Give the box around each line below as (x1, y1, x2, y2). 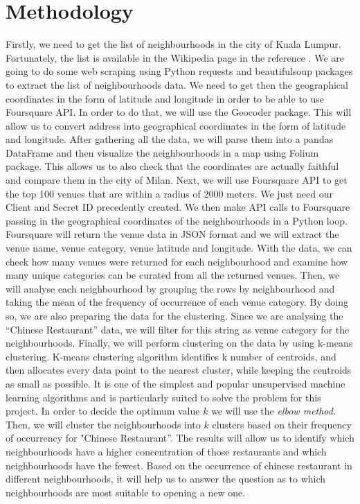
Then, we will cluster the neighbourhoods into (6, 417, 201, 431)
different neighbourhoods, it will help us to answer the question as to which (6, 471, 326, 486)
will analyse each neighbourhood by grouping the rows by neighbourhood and (6, 281, 335, 295)
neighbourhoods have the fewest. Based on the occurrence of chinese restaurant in (6, 458, 352, 472)
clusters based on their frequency (212, 417, 352, 431)
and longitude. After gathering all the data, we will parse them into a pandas (6, 132, 334, 146)
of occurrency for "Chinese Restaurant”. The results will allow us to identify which (6, 431, 354, 445)
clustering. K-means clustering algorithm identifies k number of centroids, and (6, 349, 336, 363)
